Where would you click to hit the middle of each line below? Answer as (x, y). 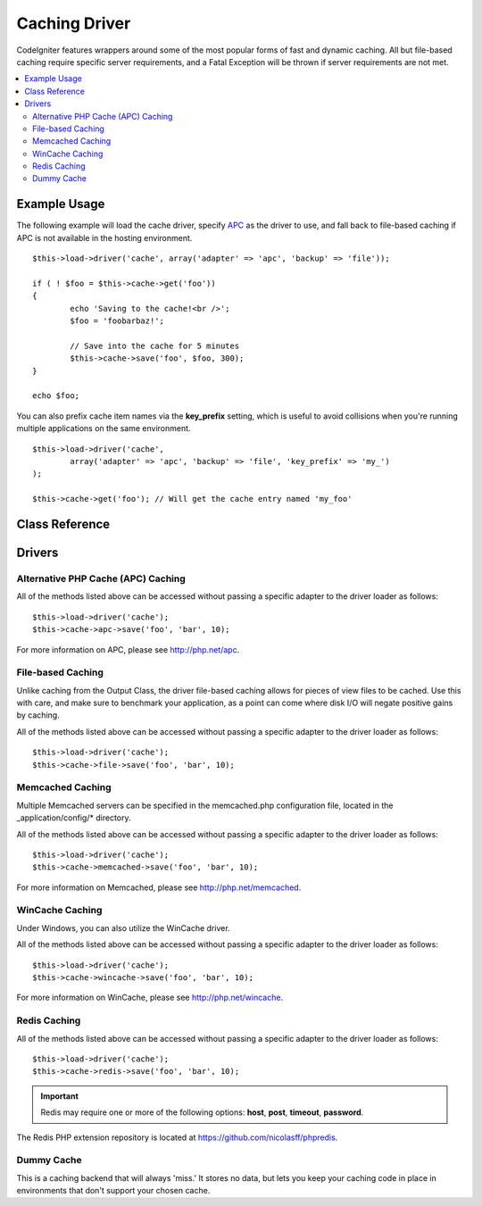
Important (60, 1096)
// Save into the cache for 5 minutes (155, 345)
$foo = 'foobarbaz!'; (117, 321)
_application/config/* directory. (74, 818)
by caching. (38, 715)
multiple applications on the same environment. (104, 428)
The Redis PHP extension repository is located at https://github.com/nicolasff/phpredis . (177, 1137)
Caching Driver (74, 23)
